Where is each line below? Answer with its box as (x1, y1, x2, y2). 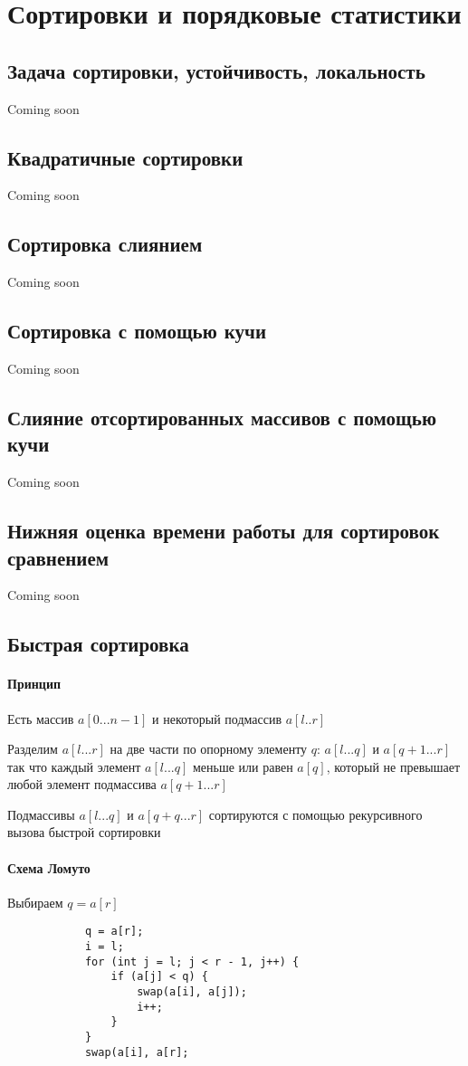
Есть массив (7, 709, 74, 728)
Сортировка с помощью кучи (7, 317, 267, 345)
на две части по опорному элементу (110, 739, 308, 758)
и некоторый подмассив (152, 709, 282, 728)
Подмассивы (7, 804, 75, 823)
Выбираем (7, 892, 63, 911)
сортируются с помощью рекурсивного (208, 804, 423, 823)
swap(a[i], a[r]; (84, 1045, 189, 1059)
